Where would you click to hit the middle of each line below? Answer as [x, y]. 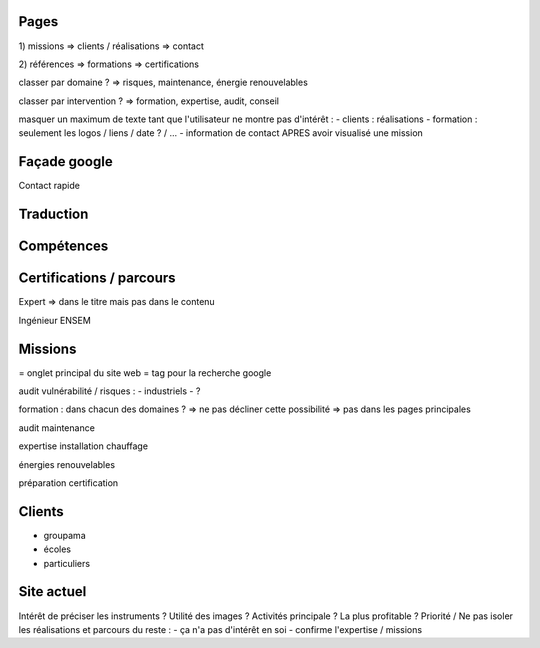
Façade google [66, 161]
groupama [64, 535]
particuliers [66, 563]
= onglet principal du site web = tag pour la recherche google [145, 372]
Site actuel [52, 591]
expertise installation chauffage [83, 446]
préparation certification [68, 482]
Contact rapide [49, 186]
